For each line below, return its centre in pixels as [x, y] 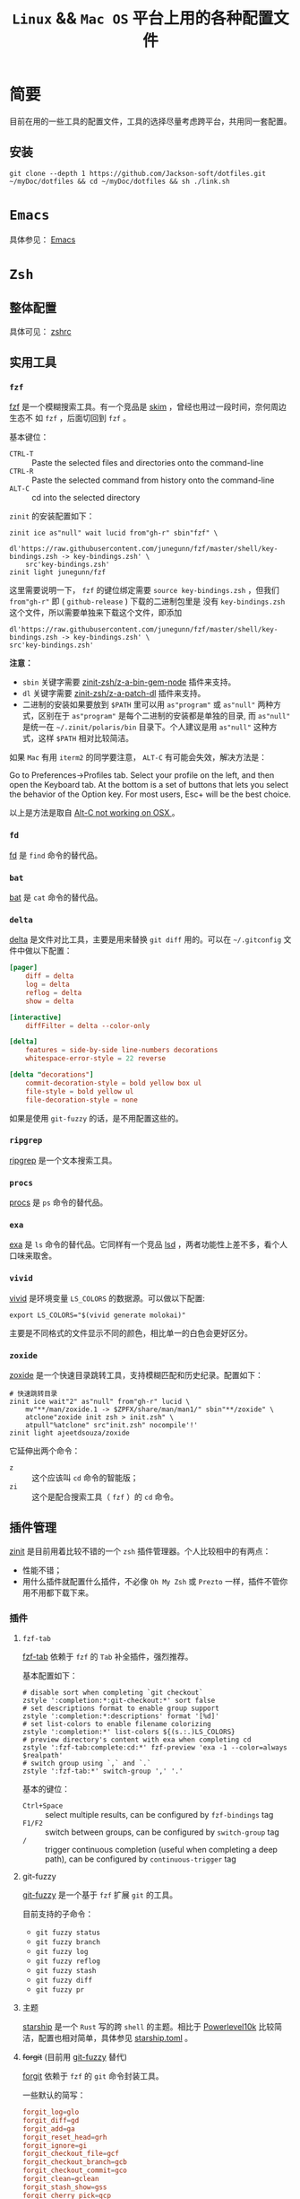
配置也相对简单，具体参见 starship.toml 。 [115, 2038]
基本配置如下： [50, 1676]
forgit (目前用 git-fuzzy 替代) [75, 2057]
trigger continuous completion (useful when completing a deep [161, 1850]
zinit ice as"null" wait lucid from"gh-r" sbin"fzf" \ [114, 533]
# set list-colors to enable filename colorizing [117, 1724]
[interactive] [36, 1017]
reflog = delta [54, 992]
